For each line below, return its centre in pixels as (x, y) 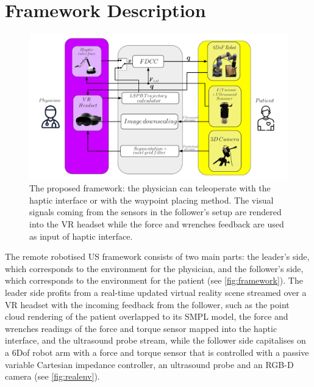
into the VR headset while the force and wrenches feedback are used (157, 224)
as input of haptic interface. (81, 236)
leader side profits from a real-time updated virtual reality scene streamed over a (156, 292)
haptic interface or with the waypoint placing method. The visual (152, 200)
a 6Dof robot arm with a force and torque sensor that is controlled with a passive (157, 352)
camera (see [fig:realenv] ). (52, 376)
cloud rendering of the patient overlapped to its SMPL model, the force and (147, 316)
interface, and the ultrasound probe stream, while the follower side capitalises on (155, 340)
